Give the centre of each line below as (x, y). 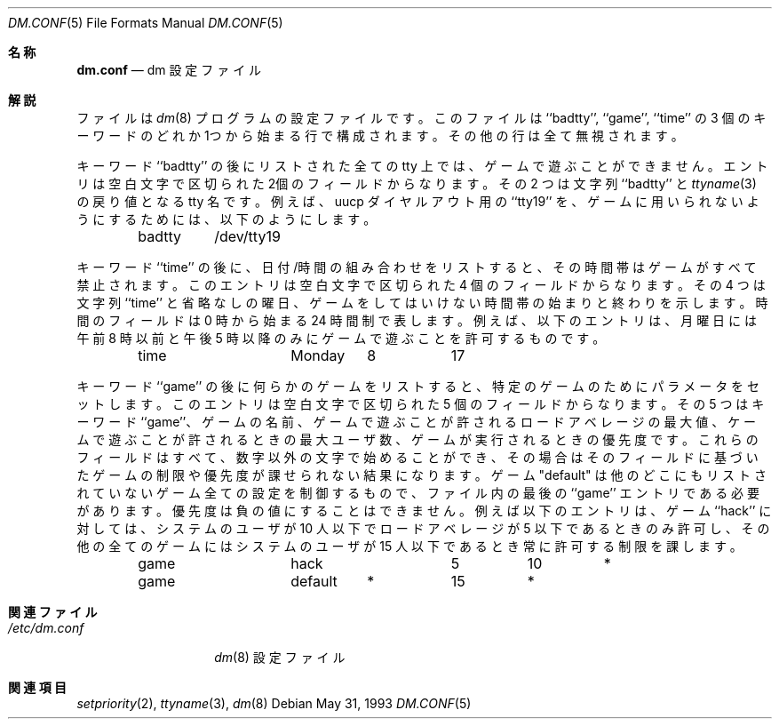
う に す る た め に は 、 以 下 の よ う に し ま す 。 (227, 219)
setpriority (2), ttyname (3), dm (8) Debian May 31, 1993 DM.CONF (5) (274, 703)
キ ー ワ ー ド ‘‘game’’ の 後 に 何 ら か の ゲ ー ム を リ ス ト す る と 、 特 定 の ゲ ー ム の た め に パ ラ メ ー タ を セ (418, 386)
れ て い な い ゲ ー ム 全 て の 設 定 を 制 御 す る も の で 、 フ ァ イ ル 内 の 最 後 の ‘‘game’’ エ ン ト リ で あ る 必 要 (418, 493)
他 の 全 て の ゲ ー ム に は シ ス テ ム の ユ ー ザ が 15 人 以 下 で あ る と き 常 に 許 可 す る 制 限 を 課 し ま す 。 (409, 546)
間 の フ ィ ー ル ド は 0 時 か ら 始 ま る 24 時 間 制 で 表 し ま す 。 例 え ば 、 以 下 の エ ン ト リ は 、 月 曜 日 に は (417, 320)
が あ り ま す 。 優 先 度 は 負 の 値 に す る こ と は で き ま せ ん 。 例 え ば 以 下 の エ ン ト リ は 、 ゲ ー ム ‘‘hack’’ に (424, 511)
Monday (318, 355)
